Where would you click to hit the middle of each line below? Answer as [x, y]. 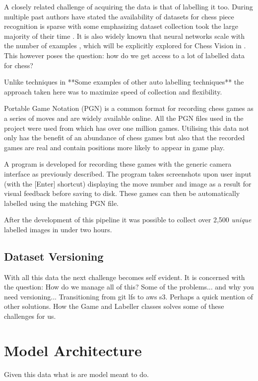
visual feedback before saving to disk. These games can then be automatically [122, 193]
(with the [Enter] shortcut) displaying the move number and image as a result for [128, 183]
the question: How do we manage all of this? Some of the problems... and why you [129, 287]
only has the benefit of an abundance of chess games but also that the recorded [125, 138]
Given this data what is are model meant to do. [76, 374]
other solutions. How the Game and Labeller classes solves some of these [114, 306]
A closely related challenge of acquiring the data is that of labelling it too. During [129, 6]
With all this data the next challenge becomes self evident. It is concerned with [125, 277]
